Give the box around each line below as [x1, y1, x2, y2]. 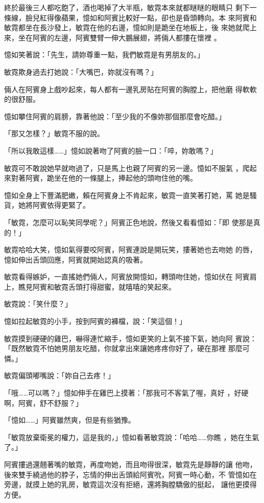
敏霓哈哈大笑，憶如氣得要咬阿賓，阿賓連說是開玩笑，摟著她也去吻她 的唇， [4, 244, 257, 255]
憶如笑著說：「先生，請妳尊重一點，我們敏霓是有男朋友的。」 [4, 49, 204, 60]
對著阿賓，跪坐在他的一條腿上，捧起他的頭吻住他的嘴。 [11, 172, 197, 183]
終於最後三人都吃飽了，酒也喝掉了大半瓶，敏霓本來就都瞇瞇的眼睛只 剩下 [4, 2, 250, 12]
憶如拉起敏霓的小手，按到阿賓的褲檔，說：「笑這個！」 [4, 316, 186, 326]
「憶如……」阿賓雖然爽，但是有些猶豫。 [4, 414, 135, 425]
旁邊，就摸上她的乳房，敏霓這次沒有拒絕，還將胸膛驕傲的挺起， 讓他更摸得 [4, 479, 257, 490]
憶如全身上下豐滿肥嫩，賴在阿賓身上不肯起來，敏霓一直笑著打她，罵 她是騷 [4, 189, 257, 200]
